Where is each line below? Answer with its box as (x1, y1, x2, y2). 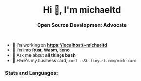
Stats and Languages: (5, 70, 58, 77)
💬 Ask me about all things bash (12, 52, 76, 58)
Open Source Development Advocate (37, 22, 127, 29)
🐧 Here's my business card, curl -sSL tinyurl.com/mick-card (12, 58, 137, 64)
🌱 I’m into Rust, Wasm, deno (12, 47, 70, 53)
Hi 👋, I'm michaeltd (43, 4, 121, 16)
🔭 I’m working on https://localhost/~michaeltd (12, 42, 107, 48)
